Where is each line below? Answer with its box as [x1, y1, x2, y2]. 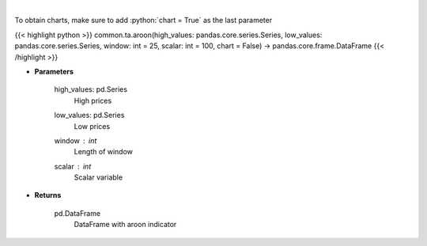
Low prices [74, 121, 111, 131]
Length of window [74, 147, 134, 157]
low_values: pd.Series [54, 111, 125, 120]
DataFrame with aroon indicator [74, 220, 177, 229]
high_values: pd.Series [54, 85, 128, 94]
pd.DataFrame [54, 208, 101, 218]
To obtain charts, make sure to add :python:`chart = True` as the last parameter [14, 16, 273, 25]
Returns [34, 191, 62, 200]
